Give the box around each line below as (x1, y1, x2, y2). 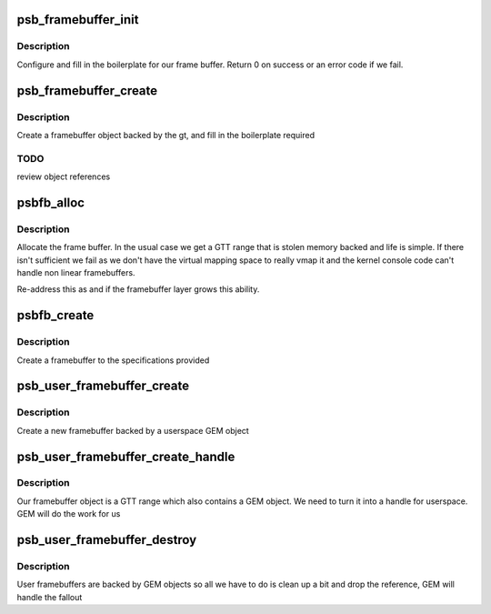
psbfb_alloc (16, 195, 85, 210)
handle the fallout (16, 591, 83, 602)
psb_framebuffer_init (16, 12, 139, 27)
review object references (16, 171, 111, 182)
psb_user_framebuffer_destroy (16, 532, 197, 548)
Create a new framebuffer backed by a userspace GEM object (16, 425, 249, 436)
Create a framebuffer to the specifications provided (16, 355, 210, 366)
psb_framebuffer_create (16, 83, 158, 98)
